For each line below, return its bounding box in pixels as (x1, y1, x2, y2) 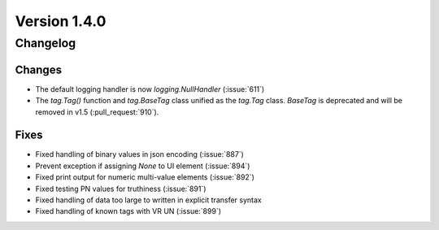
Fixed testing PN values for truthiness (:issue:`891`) (35, 184, 206, 193)
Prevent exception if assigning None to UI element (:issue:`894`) (35, 161, 250, 171)
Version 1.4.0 (15, 12, 106, 30)
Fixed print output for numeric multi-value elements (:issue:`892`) (35, 172, 255, 182)
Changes (15, 63, 63, 76)
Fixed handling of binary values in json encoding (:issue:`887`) (35, 150, 244, 159)
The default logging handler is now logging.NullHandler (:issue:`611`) (35, 84, 265, 93)
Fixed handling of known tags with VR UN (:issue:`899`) (35, 206, 222, 216)
